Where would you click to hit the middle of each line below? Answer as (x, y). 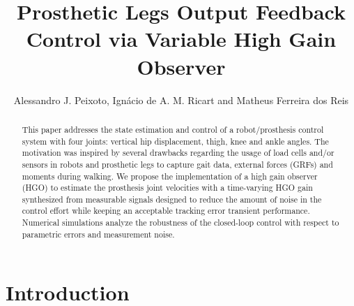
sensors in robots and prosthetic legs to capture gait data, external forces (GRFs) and (177, 164)
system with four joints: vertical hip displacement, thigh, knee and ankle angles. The (175, 141)
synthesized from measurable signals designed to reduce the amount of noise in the (172, 199)
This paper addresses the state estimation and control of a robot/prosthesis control (173, 129)
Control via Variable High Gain (181, 39)
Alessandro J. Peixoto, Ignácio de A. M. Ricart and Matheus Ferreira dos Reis (181, 100)
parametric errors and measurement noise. (98, 234)
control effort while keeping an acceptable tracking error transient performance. (166, 211)
